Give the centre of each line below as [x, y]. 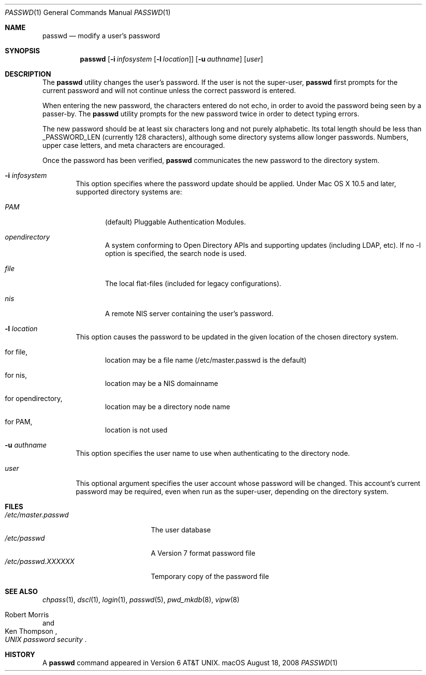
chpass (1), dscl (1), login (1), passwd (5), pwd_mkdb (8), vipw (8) [141, 600]
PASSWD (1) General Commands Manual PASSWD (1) [88, 12]
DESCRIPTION [28, 74]
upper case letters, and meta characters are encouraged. [134, 145]
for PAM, [19, 422]
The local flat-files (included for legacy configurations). [193, 283]
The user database [181, 530]
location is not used [136, 430]
